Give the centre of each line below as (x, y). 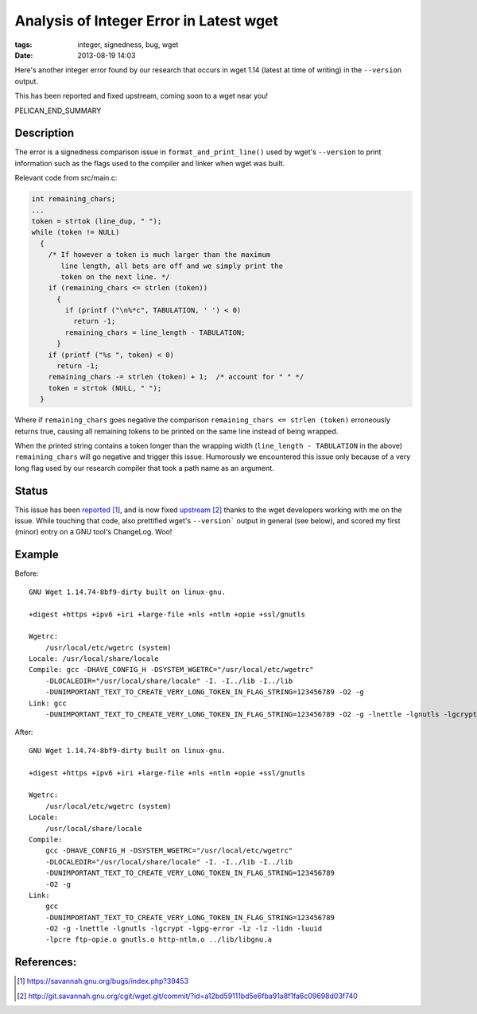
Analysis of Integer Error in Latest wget (146, 21)
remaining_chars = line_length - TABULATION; (155, 332)
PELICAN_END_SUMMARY (58, 111)
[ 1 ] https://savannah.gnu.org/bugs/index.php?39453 (103, 981)
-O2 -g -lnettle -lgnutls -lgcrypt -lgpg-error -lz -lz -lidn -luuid (184, 929)
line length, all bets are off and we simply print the (172, 266)
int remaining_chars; (74, 199)
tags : (23, 45)
